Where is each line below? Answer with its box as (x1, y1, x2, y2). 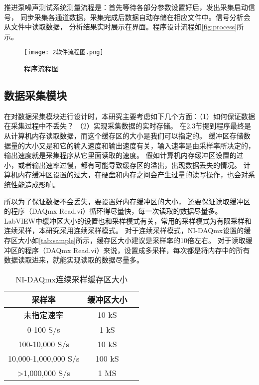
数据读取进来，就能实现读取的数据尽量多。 (4, 255, 143, 265)
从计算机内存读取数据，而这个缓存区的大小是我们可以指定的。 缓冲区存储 (4, 130, 244, 141)
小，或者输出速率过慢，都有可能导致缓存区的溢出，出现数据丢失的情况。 (4, 159, 241, 170)
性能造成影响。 (10, 179, 60, 189)
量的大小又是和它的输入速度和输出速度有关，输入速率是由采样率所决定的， (10, 140, 255, 150)
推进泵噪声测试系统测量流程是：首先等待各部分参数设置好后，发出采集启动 (4, 2, 248, 12)
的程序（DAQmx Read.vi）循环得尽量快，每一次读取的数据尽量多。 (4, 206, 222, 216)
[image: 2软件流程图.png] (24, 49, 104, 56)
